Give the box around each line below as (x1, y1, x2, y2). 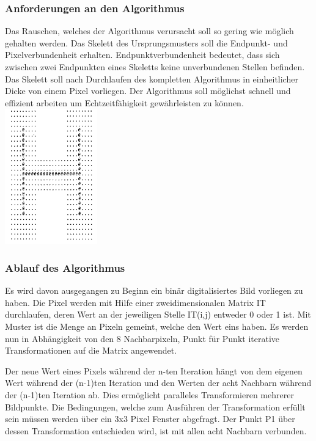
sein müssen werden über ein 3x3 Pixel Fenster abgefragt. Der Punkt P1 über (5, 412, 295, 425)
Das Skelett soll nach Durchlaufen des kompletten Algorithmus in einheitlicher (5, 72, 298, 85)
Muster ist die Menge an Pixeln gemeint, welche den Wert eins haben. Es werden (5, 320, 309, 333)
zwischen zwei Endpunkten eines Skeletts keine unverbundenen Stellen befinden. (5, 60, 305, 73)
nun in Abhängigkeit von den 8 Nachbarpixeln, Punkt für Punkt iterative (5, 332, 279, 344)
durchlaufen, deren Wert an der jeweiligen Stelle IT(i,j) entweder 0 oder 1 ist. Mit (5, 308, 311, 321)
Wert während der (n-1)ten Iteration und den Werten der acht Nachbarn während (5, 376, 312, 389)
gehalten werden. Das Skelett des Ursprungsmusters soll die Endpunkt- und (5, 36, 288, 49)
